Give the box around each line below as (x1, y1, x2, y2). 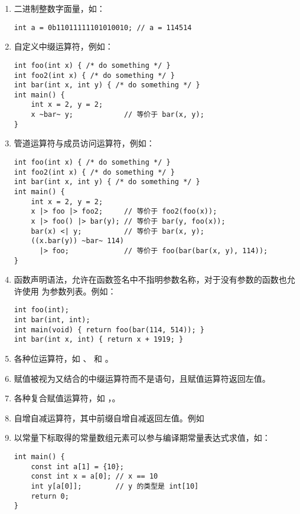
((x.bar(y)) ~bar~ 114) (31, 237, 124, 245)
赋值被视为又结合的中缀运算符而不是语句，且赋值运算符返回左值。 (14, 372, 270, 384)
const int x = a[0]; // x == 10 (31, 472, 158, 481)
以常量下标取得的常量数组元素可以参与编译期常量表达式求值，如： (14, 431, 270, 444)
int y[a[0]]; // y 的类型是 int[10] (31, 482, 199, 490)
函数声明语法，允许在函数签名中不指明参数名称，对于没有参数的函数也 (14, 273, 287, 286)
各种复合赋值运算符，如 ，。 (14, 392, 120, 404)
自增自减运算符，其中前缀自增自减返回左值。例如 (14, 411, 204, 424)
